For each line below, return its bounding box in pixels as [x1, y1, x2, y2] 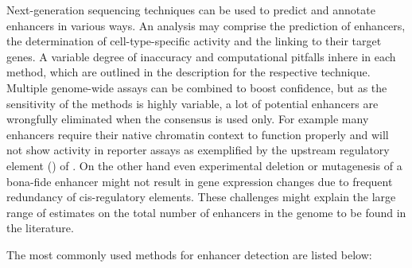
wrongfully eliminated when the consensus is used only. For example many [6, 111, 369, 127]
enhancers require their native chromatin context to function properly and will [6, 126, 389, 142]
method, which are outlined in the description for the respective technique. [6, 64, 371, 80]
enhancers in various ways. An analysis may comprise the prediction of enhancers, [6, 17, 406, 33]
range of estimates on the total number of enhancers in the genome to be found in [6, 204, 406, 220]
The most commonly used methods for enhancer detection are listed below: [6, 246, 372, 262]
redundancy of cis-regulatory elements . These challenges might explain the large [6, 188, 396, 205]
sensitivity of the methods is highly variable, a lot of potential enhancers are [6, 95, 379, 111]
